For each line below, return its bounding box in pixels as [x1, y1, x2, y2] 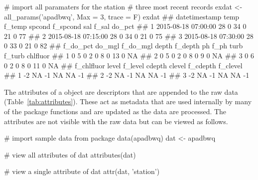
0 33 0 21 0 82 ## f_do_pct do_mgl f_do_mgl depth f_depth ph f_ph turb [4, 40, 243, 51]
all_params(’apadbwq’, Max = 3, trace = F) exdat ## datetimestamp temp [4, 11, 240, 21]
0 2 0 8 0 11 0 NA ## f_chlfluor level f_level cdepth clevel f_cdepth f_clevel [4, 60, 243, 70]
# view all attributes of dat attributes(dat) [4, 149, 136, 160]
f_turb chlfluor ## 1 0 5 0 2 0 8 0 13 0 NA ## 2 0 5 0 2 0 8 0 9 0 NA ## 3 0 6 [4, 50, 255, 60]
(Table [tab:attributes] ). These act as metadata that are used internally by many [4, 96, 252, 107]
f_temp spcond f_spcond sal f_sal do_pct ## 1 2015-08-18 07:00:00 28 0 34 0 [4, 21, 247, 31]
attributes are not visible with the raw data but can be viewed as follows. [4, 116, 228, 126]
